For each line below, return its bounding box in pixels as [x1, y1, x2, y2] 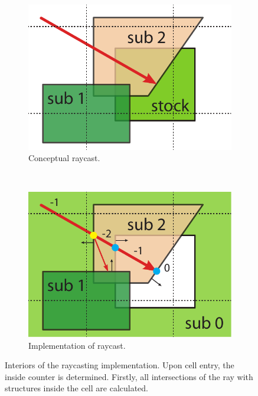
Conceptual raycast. [28, 152, 100, 164]
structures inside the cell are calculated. [5, 382, 148, 394]
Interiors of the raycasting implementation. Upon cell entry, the [5, 359, 234, 371]
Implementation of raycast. [28, 339, 126, 351]
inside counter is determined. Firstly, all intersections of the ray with [5, 370, 253, 382]
